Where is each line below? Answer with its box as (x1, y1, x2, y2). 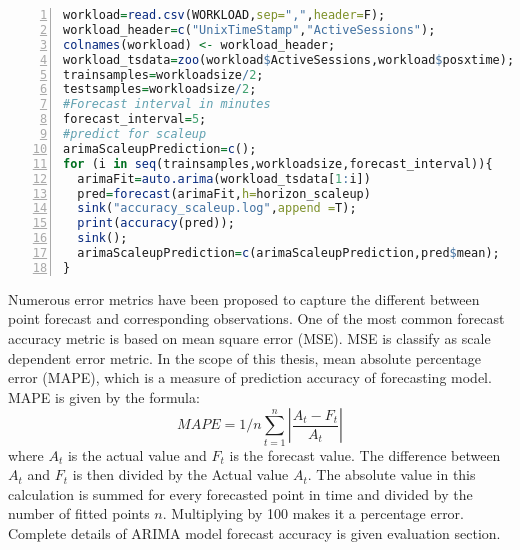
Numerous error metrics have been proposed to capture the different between (8, 288, 480, 309)
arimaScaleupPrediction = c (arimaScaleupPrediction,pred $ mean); (77, 246, 500, 260)
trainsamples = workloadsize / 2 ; (63, 67, 264, 82)
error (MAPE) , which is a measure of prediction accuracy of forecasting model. (8, 367, 492, 388)
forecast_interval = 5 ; (63, 112, 207, 127)
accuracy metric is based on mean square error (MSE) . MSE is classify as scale (8, 327, 491, 348)
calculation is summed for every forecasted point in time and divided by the (8, 483, 473, 504)
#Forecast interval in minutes (63, 97, 271, 112)
